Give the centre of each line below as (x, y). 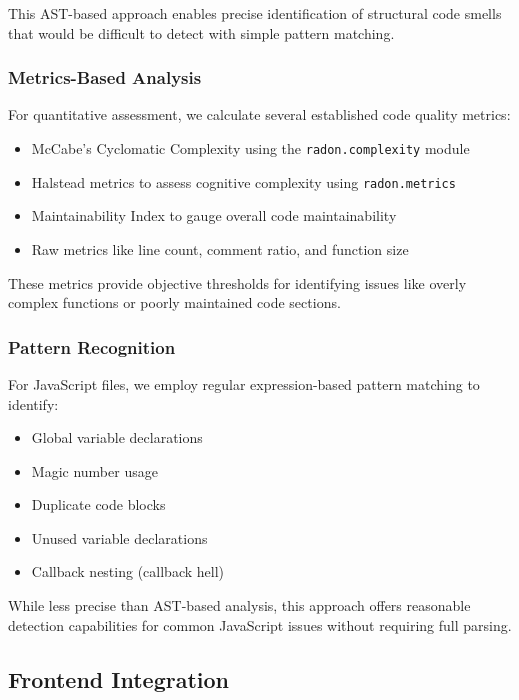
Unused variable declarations (119, 537)
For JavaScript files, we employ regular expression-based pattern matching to (244, 383)
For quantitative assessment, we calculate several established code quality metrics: (259, 114)
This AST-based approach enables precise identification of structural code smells (255, 13)
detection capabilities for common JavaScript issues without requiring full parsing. (260, 624)
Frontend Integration (119, 678)
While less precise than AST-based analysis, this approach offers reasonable (239, 605)
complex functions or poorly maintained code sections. (174, 302)
